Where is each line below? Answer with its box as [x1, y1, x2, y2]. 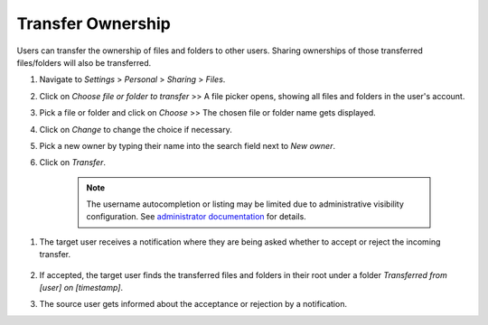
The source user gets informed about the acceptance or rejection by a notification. [39, 299, 348, 310]
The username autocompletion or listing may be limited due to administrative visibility [86, 199, 404, 209]
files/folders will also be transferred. [16, 57, 152, 68]
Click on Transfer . [39, 157, 106, 168]
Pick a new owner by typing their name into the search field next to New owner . [39, 140, 336, 151]
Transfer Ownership [16, 14, 171, 33]
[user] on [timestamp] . [39, 283, 124, 293]
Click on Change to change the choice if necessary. [39, 124, 232, 135]
